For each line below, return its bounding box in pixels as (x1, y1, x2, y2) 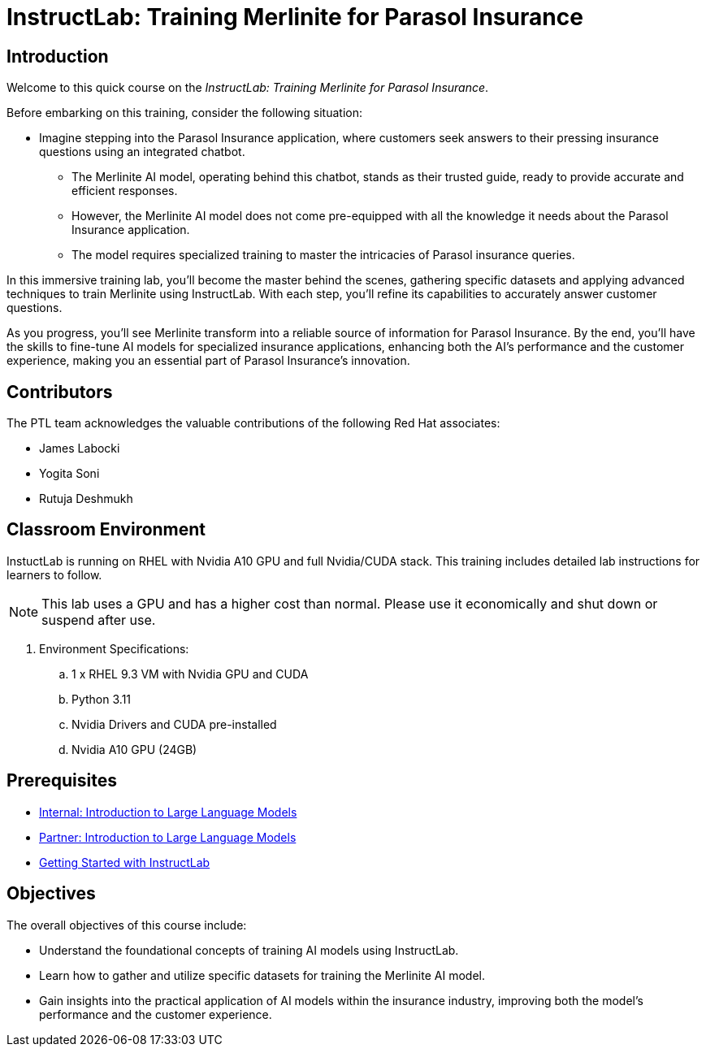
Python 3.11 (71, 691, 132, 706)
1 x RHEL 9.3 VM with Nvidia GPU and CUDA (71, 666, 309, 681)
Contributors (6, 381, 113, 402)
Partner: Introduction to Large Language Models (39, 830, 297, 844)
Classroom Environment (6, 519, 206, 540)
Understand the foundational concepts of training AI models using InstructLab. (39, 942, 459, 957)
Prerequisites (6, 770, 117, 791)
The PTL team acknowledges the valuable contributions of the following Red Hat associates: (6, 416, 500, 431)
